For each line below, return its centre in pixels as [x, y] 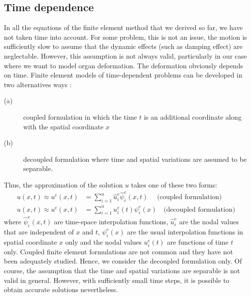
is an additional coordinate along [193, 117]
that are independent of [39, 231]
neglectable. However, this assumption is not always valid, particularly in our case [125, 55]
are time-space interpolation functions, [111, 222]
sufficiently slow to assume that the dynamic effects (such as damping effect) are [123, 46]
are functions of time [198, 241]
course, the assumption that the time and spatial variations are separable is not [122, 271]
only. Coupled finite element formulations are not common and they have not [118, 251]
